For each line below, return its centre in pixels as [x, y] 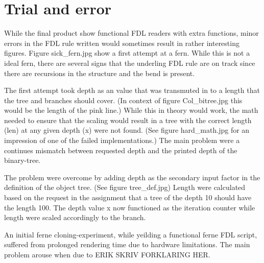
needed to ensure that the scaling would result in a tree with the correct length [128, 120]
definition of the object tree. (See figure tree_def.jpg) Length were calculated [125, 187]
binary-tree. [22, 160]
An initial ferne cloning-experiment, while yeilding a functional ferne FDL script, [131, 234]
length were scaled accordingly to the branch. [75, 217]
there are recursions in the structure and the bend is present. [100, 73]
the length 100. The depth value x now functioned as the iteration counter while [130, 207]
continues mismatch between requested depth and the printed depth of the [121, 150]
